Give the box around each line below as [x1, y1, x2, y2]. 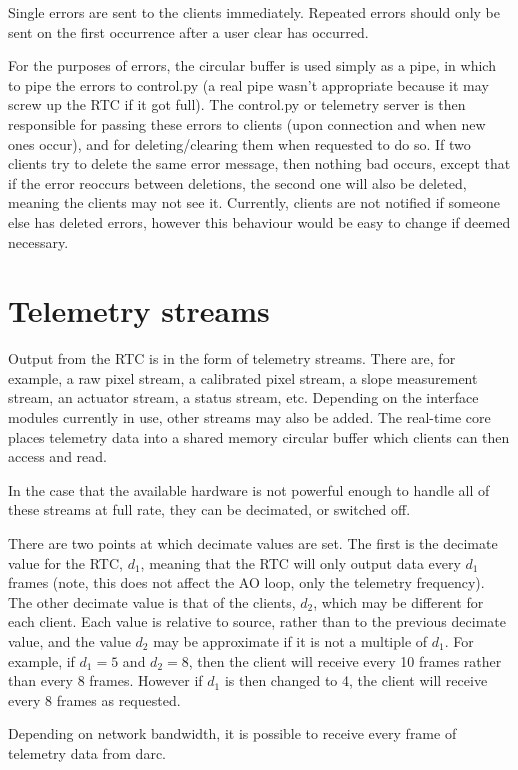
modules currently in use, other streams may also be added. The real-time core [8, 407, 491, 428]
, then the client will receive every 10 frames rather [188, 650, 502, 671]
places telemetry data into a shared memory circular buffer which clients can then [8, 426, 510, 447]
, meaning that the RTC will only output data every [140, 552, 461, 573]
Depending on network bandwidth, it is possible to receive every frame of [8, 723, 457, 744]
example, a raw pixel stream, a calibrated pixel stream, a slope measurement [8, 367, 478, 388]
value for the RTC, [8, 552, 123, 573]
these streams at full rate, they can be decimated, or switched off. [8, 499, 411, 520]
